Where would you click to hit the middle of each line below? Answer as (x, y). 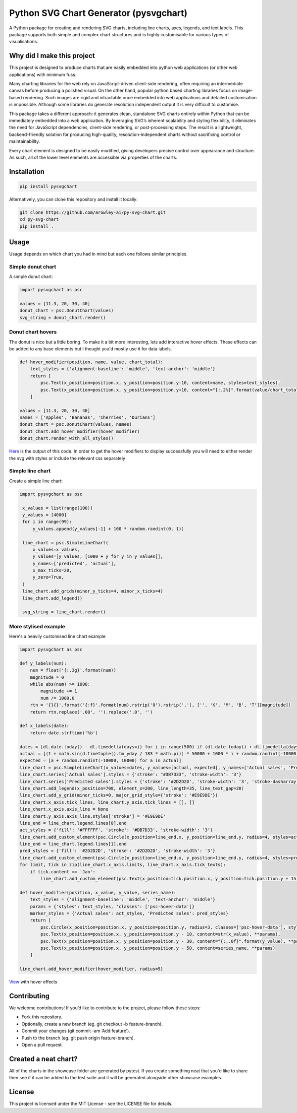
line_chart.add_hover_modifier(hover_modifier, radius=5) (91, 969)
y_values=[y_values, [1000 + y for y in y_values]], (98, 556)
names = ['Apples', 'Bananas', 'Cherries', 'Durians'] (87, 418)
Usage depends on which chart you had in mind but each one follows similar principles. (98, 254)
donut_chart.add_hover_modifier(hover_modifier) (80, 431)
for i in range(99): (47, 522)
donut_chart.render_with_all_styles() (67, 438)
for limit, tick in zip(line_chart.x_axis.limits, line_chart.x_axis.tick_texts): (123, 865)
